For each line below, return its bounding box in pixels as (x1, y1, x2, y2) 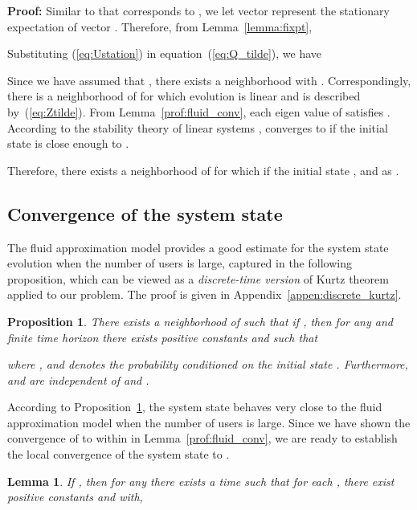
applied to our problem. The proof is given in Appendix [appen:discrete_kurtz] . (7, 286, 402, 303)
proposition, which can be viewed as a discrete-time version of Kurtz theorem (7, 270, 389, 287)
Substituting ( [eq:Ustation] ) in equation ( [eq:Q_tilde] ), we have (7, 45, 322, 62)
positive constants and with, (7, 488, 143, 505)
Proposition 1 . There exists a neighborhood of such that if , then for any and (7, 312, 393, 329)
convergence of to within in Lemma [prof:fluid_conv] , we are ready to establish (7, 430, 398, 447)
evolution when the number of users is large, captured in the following (7, 255, 352, 271)
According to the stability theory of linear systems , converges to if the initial (7, 119, 388, 136)
